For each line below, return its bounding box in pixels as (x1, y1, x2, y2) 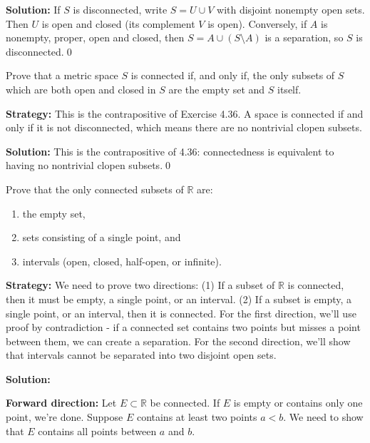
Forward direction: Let (6, 395, 117, 410)
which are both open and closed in (6, 81, 156, 96)
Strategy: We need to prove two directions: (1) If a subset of (6, 277, 275, 292)
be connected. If (150, 395, 220, 410)
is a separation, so (264, 30, 344, 45)
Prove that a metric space (6, 68, 118, 83)
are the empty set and (168, 81, 265, 96)
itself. (277, 81, 302, 96)
